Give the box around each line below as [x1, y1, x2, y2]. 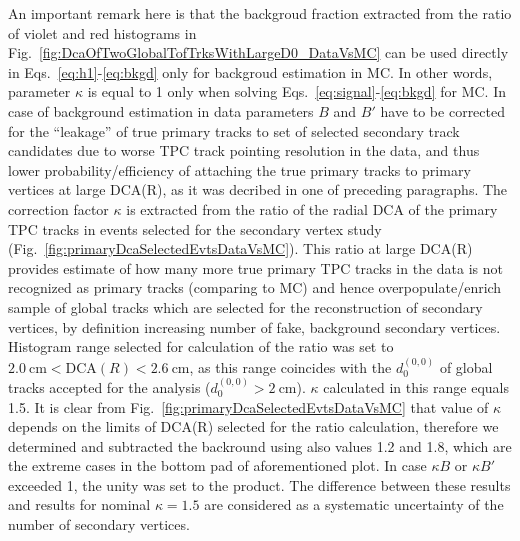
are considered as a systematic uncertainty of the [204, 494, 504, 515]
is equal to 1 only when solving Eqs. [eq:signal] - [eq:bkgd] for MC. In [87, 81, 506, 102]
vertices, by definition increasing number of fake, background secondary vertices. [8, 316, 501, 337]
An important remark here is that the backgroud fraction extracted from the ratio [8, 3, 512, 23]
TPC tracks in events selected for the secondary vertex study [8, 218, 382, 239]
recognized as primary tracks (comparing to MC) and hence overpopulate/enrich [8, 277, 502, 298]
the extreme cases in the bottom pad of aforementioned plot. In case [8, 455, 427, 476]
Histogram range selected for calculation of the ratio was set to [8, 336, 394, 357]
